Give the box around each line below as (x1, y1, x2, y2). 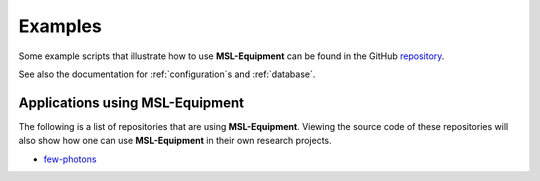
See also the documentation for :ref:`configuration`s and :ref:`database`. (18, 68, 316, 80)
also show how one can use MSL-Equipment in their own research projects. (18, 135, 332, 147)
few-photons (43, 153, 97, 165)
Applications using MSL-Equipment (18, 94, 245, 111)
